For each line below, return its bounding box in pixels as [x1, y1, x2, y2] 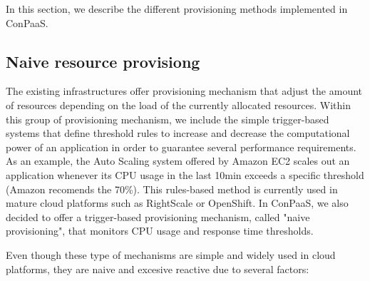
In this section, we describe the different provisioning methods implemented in [6, 1, 348, 16]
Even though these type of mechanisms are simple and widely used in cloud [6, 247, 336, 262]
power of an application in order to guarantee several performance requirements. [6, 139, 356, 154]
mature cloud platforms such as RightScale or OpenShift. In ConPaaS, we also [6, 195, 349, 210]
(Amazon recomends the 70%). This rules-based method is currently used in [6, 181, 338, 196]
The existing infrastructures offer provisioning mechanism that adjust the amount [6, 83, 363, 98]
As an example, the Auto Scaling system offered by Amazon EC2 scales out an [6, 153, 350, 168]
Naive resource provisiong [6, 50, 200, 72]
